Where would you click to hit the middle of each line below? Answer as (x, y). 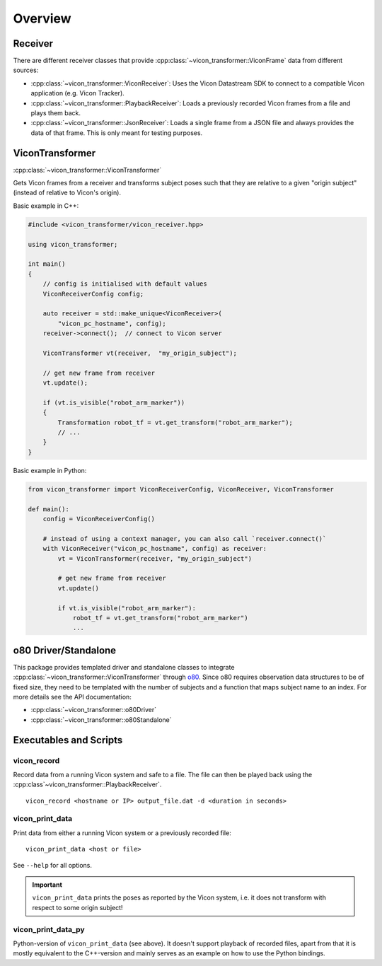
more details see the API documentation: (73, 697)
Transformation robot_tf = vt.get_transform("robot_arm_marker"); (175, 422)
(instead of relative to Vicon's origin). (67, 193)
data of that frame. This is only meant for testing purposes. (117, 133)
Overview (42, 18)
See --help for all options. (52, 865)
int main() (47, 264)
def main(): (49, 509)
